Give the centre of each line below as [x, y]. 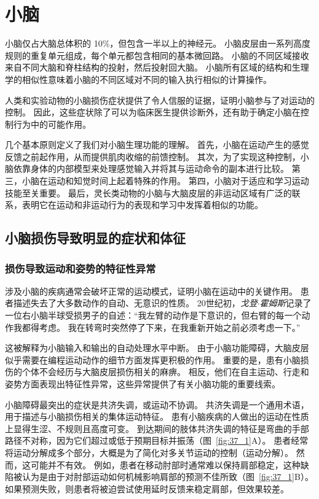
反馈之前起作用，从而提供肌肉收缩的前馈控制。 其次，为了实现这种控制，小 [157, 156]
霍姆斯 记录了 [286, 303]
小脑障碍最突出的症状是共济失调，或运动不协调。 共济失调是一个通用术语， [157, 404]
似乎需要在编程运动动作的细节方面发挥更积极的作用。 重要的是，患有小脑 [153, 359]
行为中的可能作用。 [52, 124]
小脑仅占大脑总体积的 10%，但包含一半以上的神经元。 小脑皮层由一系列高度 [158, 43]
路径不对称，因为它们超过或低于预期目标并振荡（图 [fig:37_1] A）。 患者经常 [157, 440]
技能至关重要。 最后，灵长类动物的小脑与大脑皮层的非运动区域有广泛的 [148, 192]
